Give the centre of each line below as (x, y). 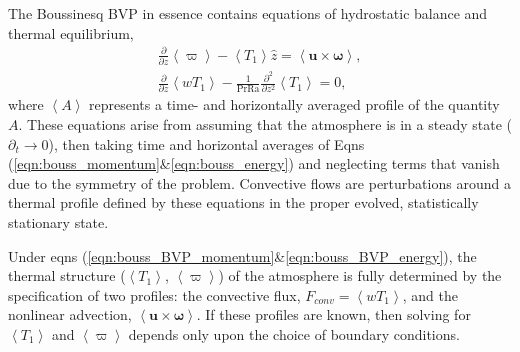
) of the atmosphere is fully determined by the (360, 275)
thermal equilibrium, (71, 32)
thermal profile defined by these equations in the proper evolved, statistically (243, 202)
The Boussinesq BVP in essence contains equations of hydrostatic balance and (248, 13)
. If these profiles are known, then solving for (333, 314)
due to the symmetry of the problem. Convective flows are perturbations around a (259, 182)
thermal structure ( (67, 275)
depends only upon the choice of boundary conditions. (294, 334)
